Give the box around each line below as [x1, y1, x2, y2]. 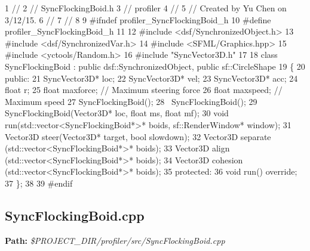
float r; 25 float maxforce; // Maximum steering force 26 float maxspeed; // [5, 83, 283, 96]
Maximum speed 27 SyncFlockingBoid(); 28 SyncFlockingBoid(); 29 [5, 95, 257, 107]
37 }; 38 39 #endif [5, 176, 73, 189]
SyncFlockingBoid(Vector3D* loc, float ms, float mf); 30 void [5, 107, 229, 119]
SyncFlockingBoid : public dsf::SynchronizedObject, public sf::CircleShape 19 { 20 [5, 60, 305, 72]
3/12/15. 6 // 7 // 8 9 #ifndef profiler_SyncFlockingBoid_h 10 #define [5, 13, 271, 26]
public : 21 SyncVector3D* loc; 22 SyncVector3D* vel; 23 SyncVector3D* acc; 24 [5, 72, 298, 84]
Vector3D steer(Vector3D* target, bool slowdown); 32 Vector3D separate [5, 130, 271, 142]
